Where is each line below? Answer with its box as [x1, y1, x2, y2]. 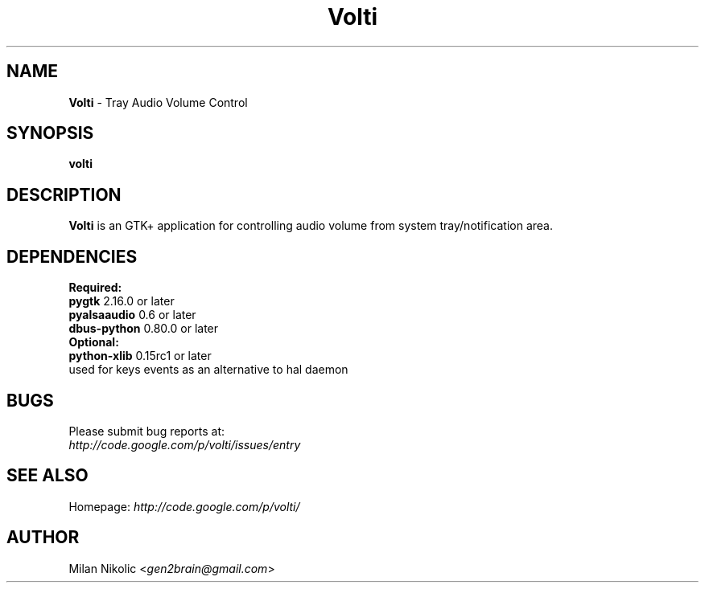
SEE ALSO [6, 465, 89, 486]
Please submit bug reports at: [68, 423, 225, 438]
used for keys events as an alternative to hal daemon [68, 362, 348, 377]
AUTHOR [6, 527, 80, 548]
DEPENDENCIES [6, 246, 138, 267]
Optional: [68, 335, 119, 350]
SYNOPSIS [6, 123, 94, 144]
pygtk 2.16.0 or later [68, 294, 175, 309]
